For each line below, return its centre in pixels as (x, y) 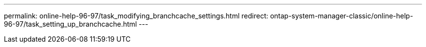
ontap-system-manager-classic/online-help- (342, 16)
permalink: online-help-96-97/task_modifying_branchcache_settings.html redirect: (136, 16)
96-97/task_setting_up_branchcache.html (71, 24)
